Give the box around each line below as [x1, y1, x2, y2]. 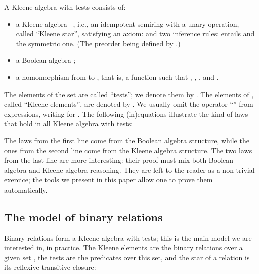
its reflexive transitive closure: [4, 262, 96, 272]
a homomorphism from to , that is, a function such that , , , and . [16, 71, 219, 82]
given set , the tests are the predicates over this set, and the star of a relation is [4, 252, 250, 262]
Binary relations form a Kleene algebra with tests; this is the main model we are [4, 232, 252, 243]
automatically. [4, 184, 48, 195]
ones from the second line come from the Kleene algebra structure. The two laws [4, 145, 252, 155]
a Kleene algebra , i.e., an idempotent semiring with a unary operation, [16, 18, 239, 29]
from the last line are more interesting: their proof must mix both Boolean [4, 155, 234, 165]
